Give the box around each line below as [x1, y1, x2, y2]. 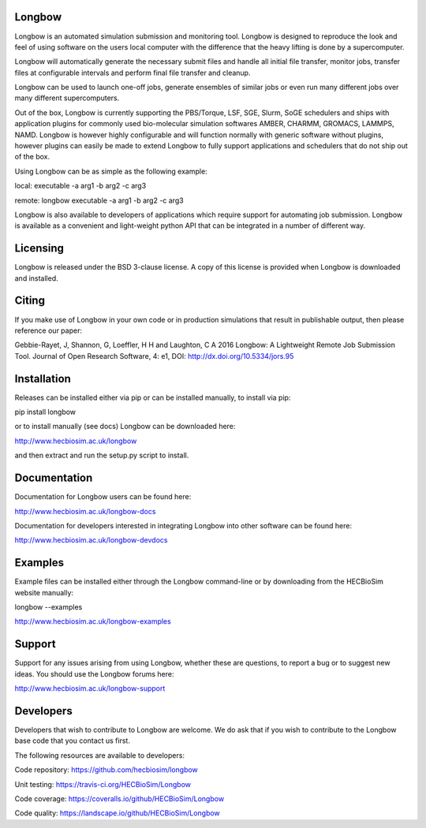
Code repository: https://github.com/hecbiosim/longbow [14, 765, 199, 774]
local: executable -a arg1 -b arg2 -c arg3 [14, 181, 147, 191]
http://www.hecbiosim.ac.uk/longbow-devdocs [14, 535, 168, 545]
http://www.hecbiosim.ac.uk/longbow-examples [14, 617, 171, 626]
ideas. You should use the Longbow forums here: [14, 669, 174, 678]
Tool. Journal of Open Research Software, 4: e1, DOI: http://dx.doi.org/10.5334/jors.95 [14, 351, 294, 360]
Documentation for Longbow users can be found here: [14, 492, 192, 502]
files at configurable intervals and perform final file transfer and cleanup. [14, 68, 251, 77]
